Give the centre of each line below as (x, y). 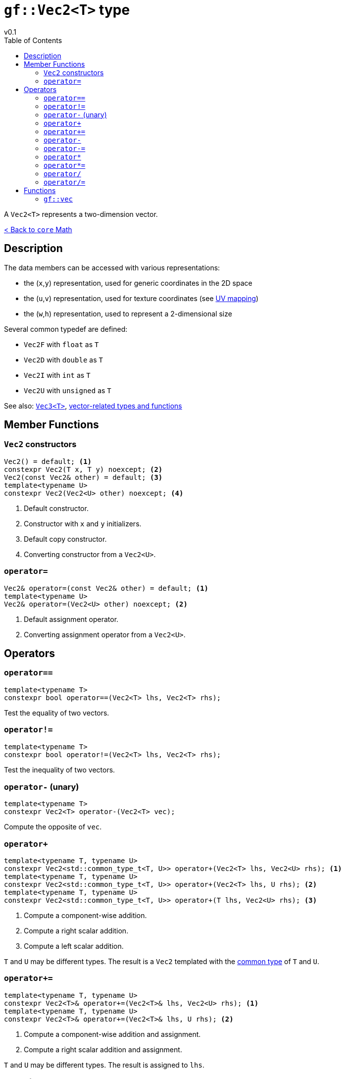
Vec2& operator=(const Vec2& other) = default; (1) (106, 588)
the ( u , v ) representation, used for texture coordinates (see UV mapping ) (141, 298)
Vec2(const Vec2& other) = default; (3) (83, 477)
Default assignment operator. (71, 619)
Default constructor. (56, 508)
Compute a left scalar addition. (74, 946)
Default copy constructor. (65, 539)
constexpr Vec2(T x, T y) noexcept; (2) (83, 469)
